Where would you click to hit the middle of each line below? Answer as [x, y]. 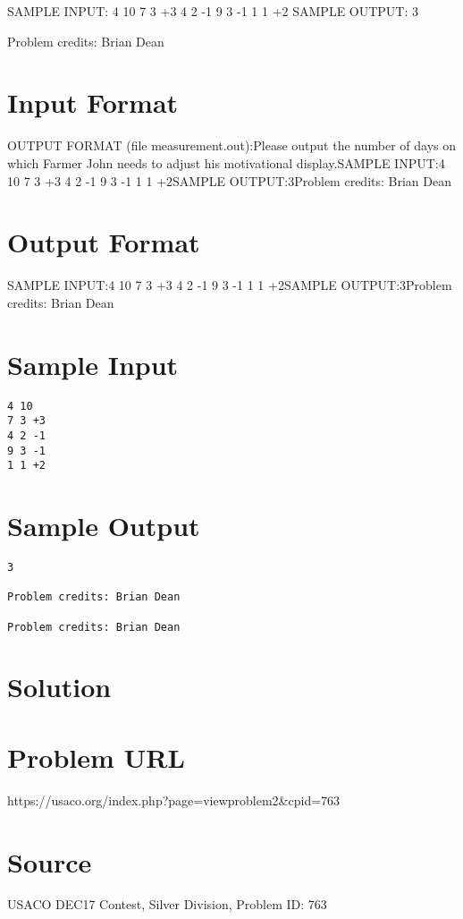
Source [50, 861]
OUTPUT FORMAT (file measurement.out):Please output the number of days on [231, 145]
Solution [59, 687]
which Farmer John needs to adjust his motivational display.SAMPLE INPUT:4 [226, 162]
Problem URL [96, 757]
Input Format [93, 102]
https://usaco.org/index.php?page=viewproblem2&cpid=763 [174, 800]
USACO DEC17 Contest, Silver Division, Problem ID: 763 [167, 904]
